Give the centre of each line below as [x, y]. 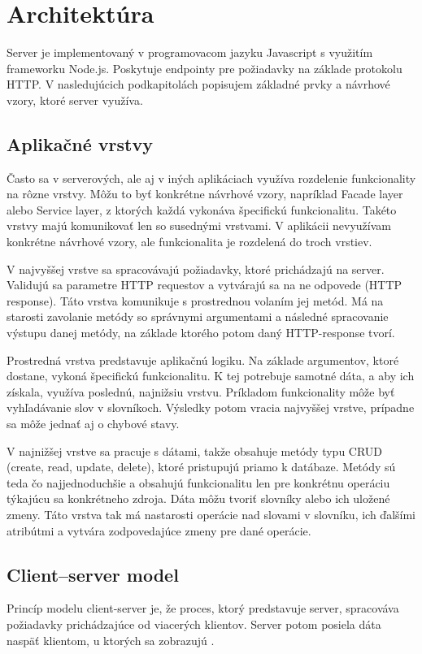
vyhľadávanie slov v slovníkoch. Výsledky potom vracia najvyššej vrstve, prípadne [211, 407]
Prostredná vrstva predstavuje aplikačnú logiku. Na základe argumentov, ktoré [203, 359]
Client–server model [93, 574]
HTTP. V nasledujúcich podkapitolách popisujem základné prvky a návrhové [198, 84]
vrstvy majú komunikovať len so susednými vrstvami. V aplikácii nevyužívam [199, 225]
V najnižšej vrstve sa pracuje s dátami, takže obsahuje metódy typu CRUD [195, 450]
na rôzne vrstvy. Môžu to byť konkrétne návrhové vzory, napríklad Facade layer [205, 194]
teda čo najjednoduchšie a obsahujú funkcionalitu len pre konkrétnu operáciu [198, 482]
